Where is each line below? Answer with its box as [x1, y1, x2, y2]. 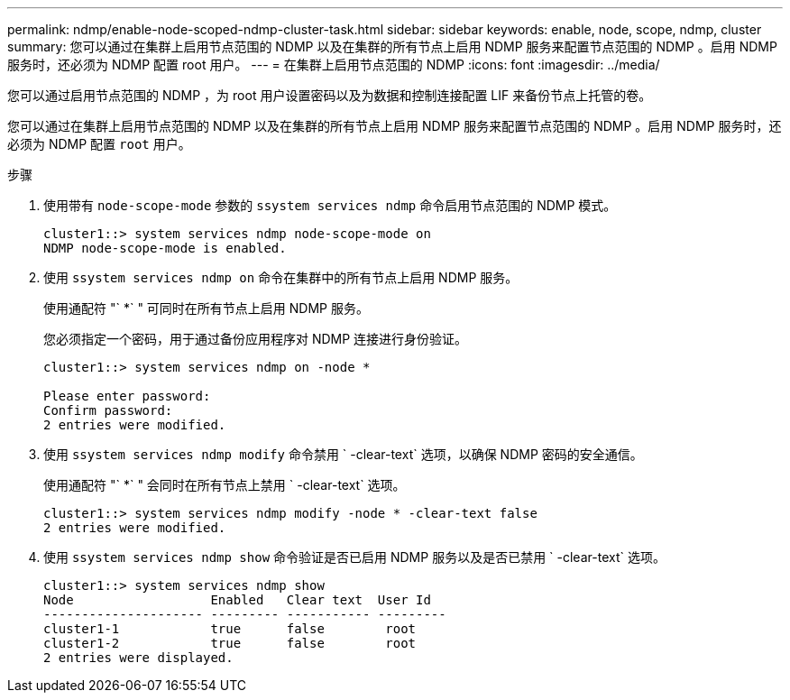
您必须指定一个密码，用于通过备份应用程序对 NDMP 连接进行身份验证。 [43, 331, 468, 346]
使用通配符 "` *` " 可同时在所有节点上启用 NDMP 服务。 [43, 300, 369, 316]
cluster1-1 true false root [43, 622, 417, 636]
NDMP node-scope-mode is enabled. [43, 241, 287, 255]
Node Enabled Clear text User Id [43, 593, 431, 607]
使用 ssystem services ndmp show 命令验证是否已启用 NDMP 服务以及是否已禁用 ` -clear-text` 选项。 [43, 549, 666, 565]
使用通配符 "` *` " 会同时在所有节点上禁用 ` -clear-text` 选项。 [43, 477, 406, 493]
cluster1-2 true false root [43, 636, 417, 650]
